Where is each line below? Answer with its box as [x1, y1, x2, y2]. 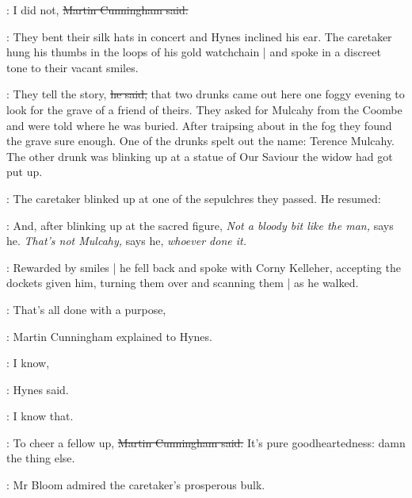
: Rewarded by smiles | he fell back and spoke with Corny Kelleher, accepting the [6, 259, 401, 275]
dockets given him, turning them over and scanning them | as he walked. [6, 274, 359, 291]
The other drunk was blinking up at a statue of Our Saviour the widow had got [6, 147, 393, 164]
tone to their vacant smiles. [6, 59, 139, 75]
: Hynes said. [6, 381, 69, 397]
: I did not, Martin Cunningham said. [6, 2, 189, 17]
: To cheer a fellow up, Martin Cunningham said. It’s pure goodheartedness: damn [6, 434, 406, 450]
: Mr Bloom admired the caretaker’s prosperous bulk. [6, 477, 265, 493]
